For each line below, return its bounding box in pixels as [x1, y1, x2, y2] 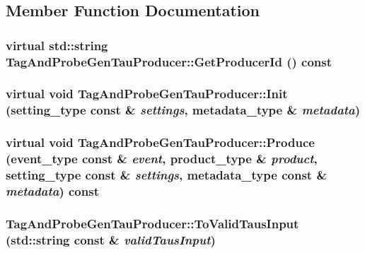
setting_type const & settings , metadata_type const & [6, 166, 328, 184]
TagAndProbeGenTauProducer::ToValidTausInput [6, 214, 299, 232]
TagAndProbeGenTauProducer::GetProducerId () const [6, 52, 332, 70]
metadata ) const [6, 182, 99, 199]
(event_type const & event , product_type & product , [6, 150, 318, 167]
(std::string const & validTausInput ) [6, 230, 216, 248]
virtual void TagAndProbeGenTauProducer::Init [6, 85, 288, 102]
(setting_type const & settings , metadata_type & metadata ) [6, 101, 361, 119]
